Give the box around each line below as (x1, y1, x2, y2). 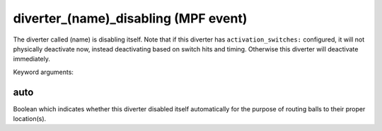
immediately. (13, 55, 51, 63)
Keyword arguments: (13, 68, 74, 76)
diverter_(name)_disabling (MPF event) (13, 11, 248, 26)
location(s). (13, 115, 47, 123)
